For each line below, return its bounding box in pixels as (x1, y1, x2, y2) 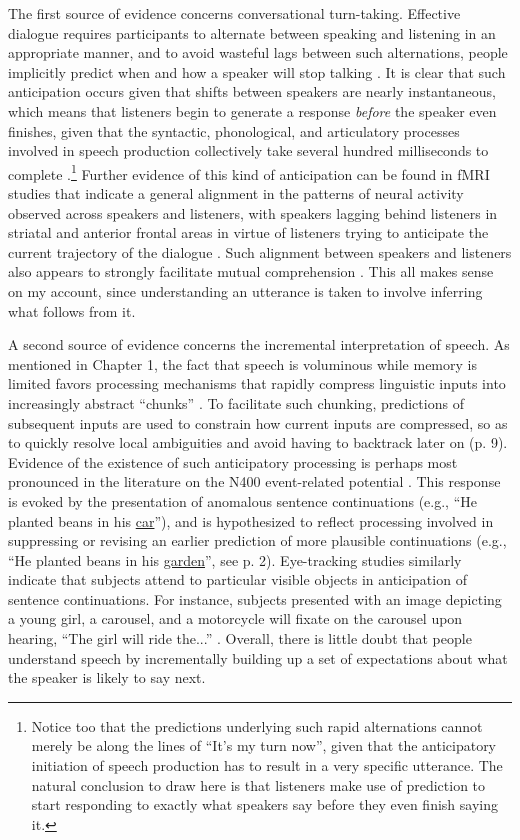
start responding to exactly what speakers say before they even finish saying (31, 794, 498, 815)
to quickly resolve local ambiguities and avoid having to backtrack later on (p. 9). (8, 432, 508, 453)
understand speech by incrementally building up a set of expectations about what (8, 647, 508, 668)
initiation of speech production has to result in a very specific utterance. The (31, 755, 503, 776)
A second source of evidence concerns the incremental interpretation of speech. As (8, 334, 510, 355)
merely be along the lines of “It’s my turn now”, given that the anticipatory (31, 735, 497, 756)
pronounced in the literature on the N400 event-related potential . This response (8, 471, 501, 492)
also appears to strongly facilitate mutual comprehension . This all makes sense (8, 261, 494, 282)
